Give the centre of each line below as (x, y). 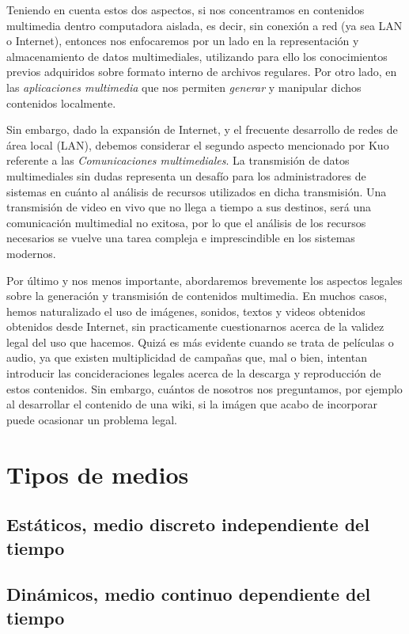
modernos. (31, 253)
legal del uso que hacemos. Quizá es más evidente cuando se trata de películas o (200, 342)
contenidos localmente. (61, 103)
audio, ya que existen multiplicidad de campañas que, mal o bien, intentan (187, 357)
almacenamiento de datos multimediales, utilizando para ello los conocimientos (197, 56)
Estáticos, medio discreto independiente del (188, 524)
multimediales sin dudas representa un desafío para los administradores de (186, 175)
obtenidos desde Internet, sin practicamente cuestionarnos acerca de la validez (195, 326)
